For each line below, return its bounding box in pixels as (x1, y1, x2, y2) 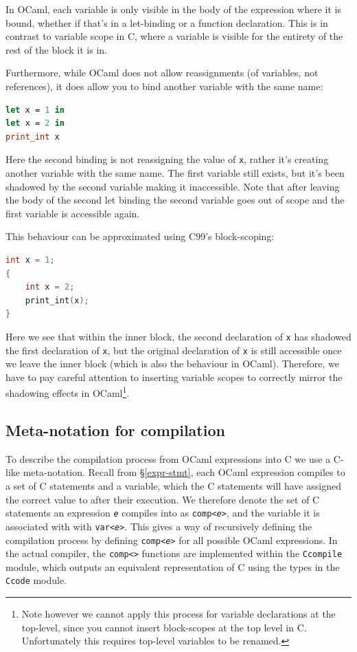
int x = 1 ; (5, 254, 55, 265)
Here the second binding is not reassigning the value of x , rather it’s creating (5, 152, 329, 166)
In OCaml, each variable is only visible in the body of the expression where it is (5, 2, 341, 16)
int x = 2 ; (25, 282, 75, 292)
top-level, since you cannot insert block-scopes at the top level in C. (21, 620, 307, 634)
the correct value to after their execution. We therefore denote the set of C (5, 492, 320, 506)
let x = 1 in (5, 105, 65, 115)
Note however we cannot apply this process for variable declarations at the (21, 607, 336, 621)
